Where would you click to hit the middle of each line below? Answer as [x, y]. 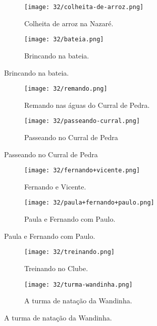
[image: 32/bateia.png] [64, 40]
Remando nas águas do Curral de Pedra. [87, 105]
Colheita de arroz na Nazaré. [69, 23]
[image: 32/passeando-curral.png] [82, 121]
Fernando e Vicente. [55, 186]
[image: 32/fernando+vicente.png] [82, 171]
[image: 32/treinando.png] [69, 252]
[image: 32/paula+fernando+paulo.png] [89, 203]
